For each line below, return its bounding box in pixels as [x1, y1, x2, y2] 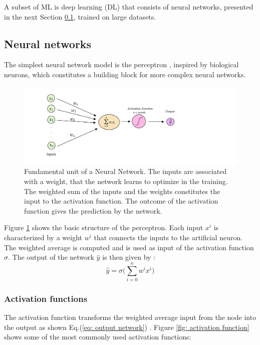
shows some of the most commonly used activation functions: [4, 331, 191, 342]
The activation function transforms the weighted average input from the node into [4, 312, 256, 322]
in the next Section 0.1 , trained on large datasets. [4, 11, 156, 22]
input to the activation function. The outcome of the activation [24, 196, 218, 206]
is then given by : [102, 252, 156, 262]
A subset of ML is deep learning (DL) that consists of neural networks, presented [4, 2, 253, 12]
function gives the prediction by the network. [24, 205, 162, 216]
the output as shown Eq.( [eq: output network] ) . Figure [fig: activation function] [4, 321, 249, 332]
